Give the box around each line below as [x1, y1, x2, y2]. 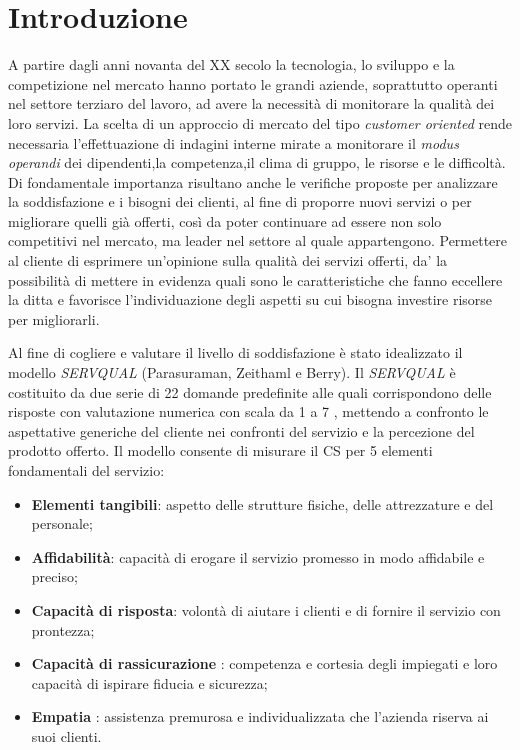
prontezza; [31, 619, 95, 640]
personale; [31, 513, 93, 534]
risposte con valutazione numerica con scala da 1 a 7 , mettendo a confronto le [8, 401, 489, 422]
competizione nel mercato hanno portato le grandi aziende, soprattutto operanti [8, 73, 498, 94]
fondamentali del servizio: [8, 460, 165, 480]
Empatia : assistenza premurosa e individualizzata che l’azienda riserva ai [31, 706, 489, 727]
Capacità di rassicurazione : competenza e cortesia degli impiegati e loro [31, 653, 498, 674]
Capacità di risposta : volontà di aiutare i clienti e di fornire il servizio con [31, 599, 501, 620]
